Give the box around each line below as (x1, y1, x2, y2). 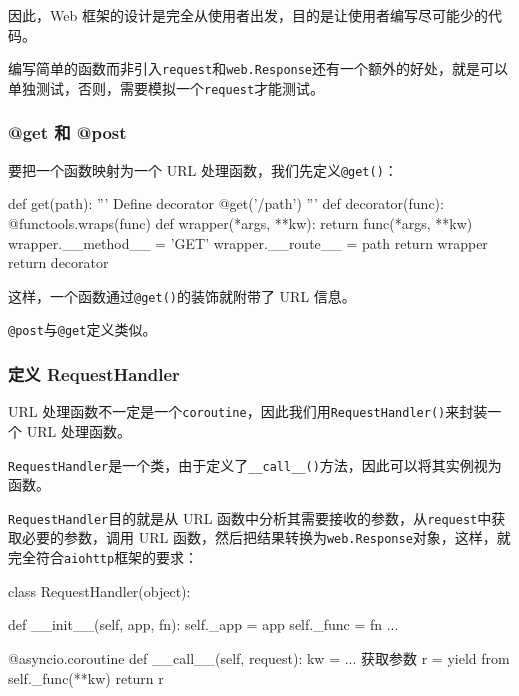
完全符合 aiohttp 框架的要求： (8, 547, 199, 568)
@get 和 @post (8, 120, 127, 145)
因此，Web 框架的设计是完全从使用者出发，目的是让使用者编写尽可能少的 (8, 5, 488, 25)
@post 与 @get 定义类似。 (8, 319, 157, 340)
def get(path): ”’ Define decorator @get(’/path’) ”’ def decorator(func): (8, 193, 444, 214)
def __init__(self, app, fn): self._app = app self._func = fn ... (8, 614, 399, 635)
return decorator (8, 252, 109, 273)
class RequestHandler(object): (8, 580, 191, 601)
